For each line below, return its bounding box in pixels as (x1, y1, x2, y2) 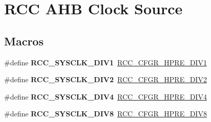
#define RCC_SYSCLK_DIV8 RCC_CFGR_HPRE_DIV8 (4, 108, 207, 119)
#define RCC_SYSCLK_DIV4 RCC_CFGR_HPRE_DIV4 (4, 91, 207, 102)
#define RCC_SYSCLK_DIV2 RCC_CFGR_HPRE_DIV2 (4, 74, 207, 85)
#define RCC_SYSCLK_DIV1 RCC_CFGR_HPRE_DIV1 (4, 57, 207, 67)
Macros (4, 33, 44, 48)
